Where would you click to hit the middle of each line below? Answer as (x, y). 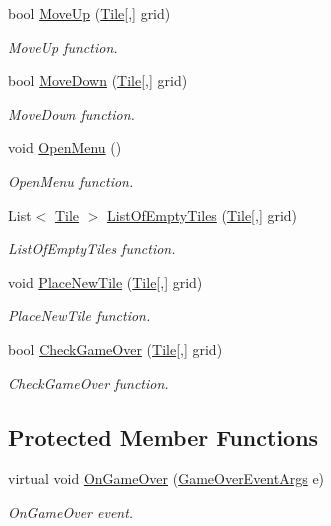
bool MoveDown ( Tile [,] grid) (98, 80)
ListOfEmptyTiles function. (92, 248)
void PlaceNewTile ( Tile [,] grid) (105, 281)
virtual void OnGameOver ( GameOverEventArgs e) (166, 478)
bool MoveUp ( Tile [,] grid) (89, 13)
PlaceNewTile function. (79, 315)
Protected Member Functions (163, 436)
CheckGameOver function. (88, 382)
